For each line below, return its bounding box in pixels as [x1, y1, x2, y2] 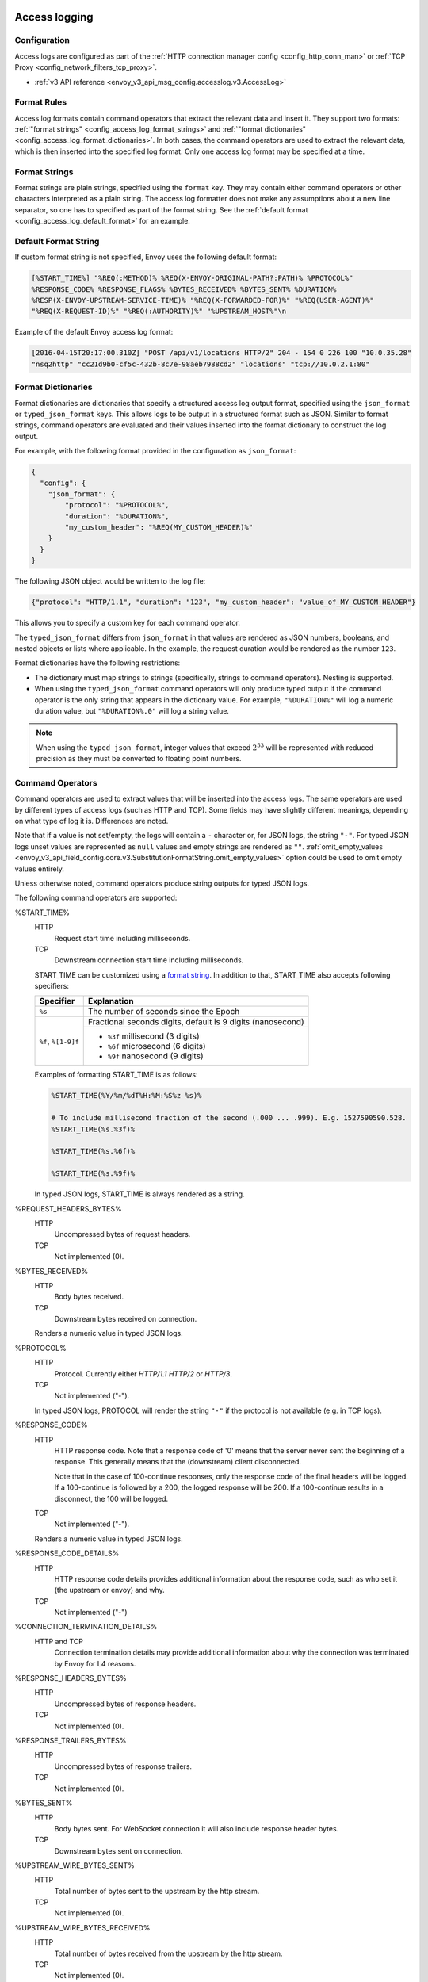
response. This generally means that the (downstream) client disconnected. [54, 1457, 301, 1467]
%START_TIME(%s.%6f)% [51, 1146, 136, 1156]
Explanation [87, 996, 134, 1007]
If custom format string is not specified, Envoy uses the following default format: [14, 252, 277, 262]
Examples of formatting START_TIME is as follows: [34, 1070, 198, 1080]
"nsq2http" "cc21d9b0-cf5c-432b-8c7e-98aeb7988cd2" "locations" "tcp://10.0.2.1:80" [31, 359, 370, 369]
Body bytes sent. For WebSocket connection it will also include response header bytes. [54, 1823, 339, 1833]
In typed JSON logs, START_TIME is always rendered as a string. [34, 1189, 245, 1199]
